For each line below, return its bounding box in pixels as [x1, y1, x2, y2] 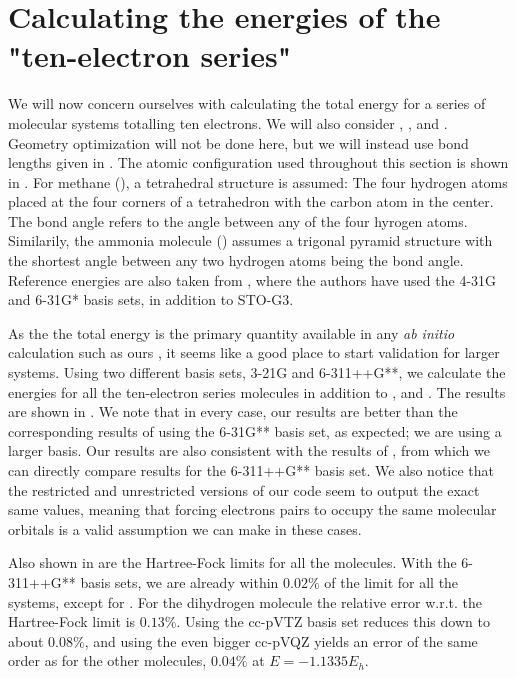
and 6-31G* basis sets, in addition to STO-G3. [8, 289, 294, 310]
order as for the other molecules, [8, 650, 207, 671]
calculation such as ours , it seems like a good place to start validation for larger [8, 342, 500, 363]
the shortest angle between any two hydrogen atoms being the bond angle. [8, 250, 464, 271]
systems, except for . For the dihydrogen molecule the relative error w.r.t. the [8, 591, 482, 612]
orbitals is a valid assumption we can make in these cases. [8, 518, 362, 539]
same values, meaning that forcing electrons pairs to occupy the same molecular [8, 499, 497, 520]
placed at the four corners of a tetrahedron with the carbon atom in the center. [8, 191, 494, 212]
